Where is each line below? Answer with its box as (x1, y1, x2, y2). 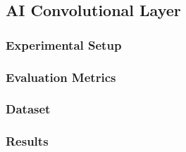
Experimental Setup (6, 36, 122, 53)
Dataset (6, 100, 51, 118)
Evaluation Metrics (6, 68, 116, 85)
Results (6, 132, 49, 150)
